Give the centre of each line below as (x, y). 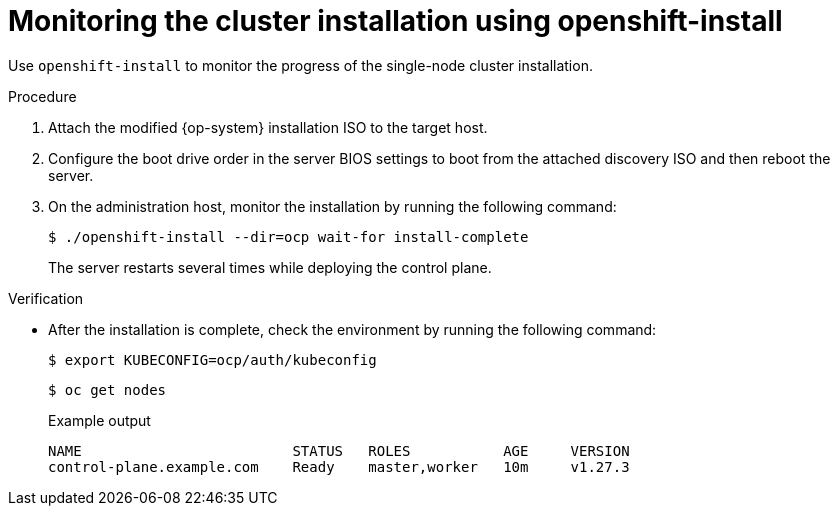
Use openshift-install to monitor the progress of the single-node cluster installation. (300, 65)
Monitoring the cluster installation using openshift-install (395, 21)
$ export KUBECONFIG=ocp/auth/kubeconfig (212, 359)
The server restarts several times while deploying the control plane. (270, 267)
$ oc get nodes (107, 389)
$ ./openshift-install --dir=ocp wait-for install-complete (288, 236)
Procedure (42, 96)
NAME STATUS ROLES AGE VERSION (339, 450)
